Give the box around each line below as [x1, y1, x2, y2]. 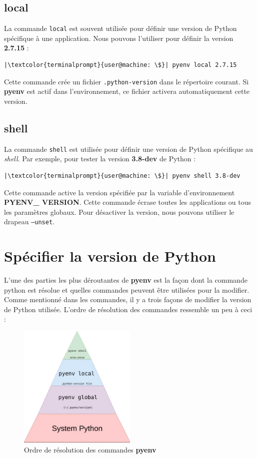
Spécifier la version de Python [4, 246, 216, 266]
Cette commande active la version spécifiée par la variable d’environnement [4, 187, 235, 197]
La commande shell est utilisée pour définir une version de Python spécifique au [4, 143, 253, 154]
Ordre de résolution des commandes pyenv [24, 444, 156, 455]
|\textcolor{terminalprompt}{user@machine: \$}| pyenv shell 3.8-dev [4, 172, 240, 179]
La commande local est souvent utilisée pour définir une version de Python [4, 23, 237, 33]
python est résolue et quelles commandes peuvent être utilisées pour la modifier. [4, 284, 249, 295]
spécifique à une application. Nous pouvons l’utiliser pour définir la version [4, 32, 233, 43]
